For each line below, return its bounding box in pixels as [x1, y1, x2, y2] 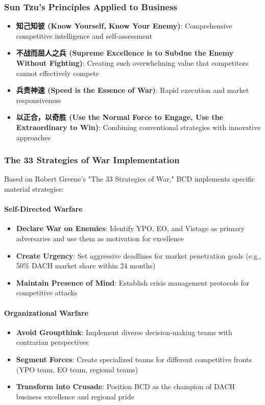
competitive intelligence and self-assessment [16, 30, 153, 41]
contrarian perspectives [16, 337, 89, 347]
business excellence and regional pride [16, 391, 134, 401]
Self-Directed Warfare [4, 204, 83, 214]
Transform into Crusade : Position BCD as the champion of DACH [16, 381, 235, 392]
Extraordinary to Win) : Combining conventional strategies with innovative [16, 121, 261, 132]
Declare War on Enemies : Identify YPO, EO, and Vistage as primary [16, 223, 245, 234]
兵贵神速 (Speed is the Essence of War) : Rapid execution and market [16, 85, 249, 95]
